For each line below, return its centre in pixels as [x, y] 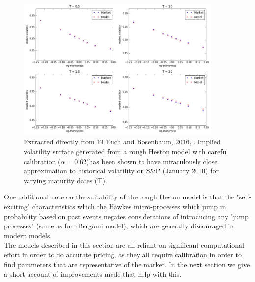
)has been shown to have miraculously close [152, 161]
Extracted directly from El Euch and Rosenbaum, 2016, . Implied [122, 142]
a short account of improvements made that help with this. [93, 274]
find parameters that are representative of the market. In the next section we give [127, 264]
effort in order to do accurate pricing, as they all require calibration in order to [123, 254]
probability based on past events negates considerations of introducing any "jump [126, 216]
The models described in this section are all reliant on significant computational [124, 245]
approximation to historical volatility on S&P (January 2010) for [121, 171]
